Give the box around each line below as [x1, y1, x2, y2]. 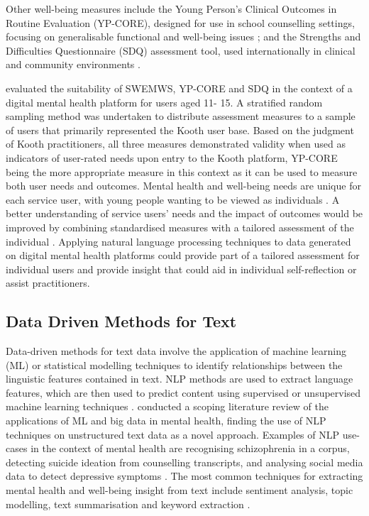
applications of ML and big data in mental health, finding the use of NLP [6, 413, 326, 428]
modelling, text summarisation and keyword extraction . [6, 496, 250, 511]
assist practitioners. [6, 275, 90, 290]
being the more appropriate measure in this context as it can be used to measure [6, 164, 358, 179]
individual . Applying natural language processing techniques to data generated [6, 234, 351, 248]
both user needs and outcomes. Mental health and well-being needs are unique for [6, 178, 361, 193]
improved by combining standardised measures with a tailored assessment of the [6, 219, 354, 234]
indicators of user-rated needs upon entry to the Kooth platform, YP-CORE [6, 150, 338, 165]
